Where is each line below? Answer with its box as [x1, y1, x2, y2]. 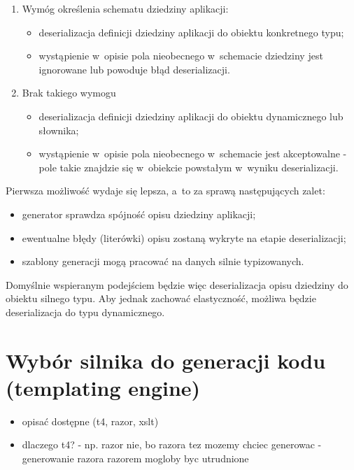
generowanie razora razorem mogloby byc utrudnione [22, 451, 249, 465]
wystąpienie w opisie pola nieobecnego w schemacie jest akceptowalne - [38, 146, 347, 161]
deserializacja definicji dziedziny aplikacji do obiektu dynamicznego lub [38, 108, 344, 123]
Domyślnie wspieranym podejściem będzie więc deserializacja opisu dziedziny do [6, 277, 348, 292]
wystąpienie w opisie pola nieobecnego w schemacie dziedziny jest [38, 48, 323, 63]
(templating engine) [6, 373, 201, 401]
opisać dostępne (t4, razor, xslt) [22, 413, 159, 428]
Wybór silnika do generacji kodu [6, 346, 326, 374]
